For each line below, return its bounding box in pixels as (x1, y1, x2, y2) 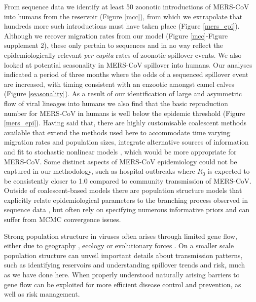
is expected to (208, 166, 250, 176)
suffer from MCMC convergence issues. (4, 214, 121, 225)
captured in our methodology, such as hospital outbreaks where (4, 166, 195, 176)
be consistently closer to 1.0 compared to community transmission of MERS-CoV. (4, 175, 252, 186)
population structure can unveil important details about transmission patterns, (4, 250, 243, 260)
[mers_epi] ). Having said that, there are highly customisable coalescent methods (4, 117, 247, 128)
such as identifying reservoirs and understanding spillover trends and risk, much (4, 260, 245, 270)
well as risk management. (4, 289, 80, 299)
